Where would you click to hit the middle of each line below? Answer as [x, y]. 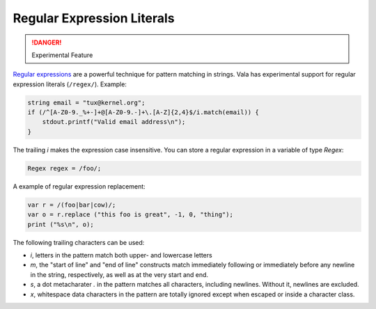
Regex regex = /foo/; [64, 168]
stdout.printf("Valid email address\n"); [114, 122]
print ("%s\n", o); [61, 224]
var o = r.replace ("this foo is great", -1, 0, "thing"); [130, 215]
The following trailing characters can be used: [79, 242]
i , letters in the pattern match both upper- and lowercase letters [121, 255]
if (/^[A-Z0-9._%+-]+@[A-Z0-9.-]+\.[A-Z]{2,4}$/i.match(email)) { [143, 112]
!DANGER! [47, 42]
